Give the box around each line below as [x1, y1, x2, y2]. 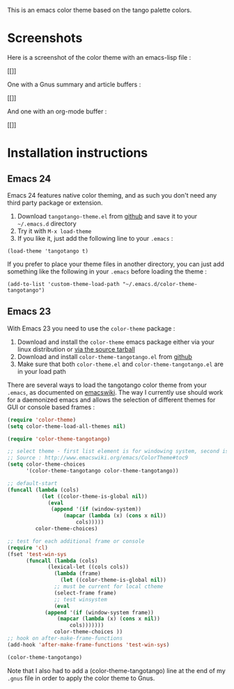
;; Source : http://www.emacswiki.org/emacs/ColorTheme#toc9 [7, 454, 189, 461]
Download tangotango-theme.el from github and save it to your [17, 212, 198, 220]
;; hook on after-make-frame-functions [7, 635, 123, 642]
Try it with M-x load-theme [17, 226, 92, 235]
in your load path [17, 367, 66, 375]
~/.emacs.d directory [17, 219, 77, 228]
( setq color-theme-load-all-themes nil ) [7, 422, 127, 430]
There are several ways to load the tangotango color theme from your [7, 381, 208, 389]
